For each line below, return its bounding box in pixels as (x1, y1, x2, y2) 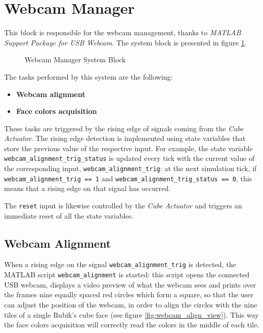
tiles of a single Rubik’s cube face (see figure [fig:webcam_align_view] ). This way (4, 309, 259, 320)
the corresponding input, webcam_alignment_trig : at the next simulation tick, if (4, 163, 257, 174)
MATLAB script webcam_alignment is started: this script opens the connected (4, 269, 250, 280)
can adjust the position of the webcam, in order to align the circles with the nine (4, 299, 257, 310)
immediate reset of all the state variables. (4, 210, 134, 221)
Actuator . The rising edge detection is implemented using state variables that (4, 133, 246, 144)
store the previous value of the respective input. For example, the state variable (4, 142, 253, 153)
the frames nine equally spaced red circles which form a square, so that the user (4, 289, 254, 300)
